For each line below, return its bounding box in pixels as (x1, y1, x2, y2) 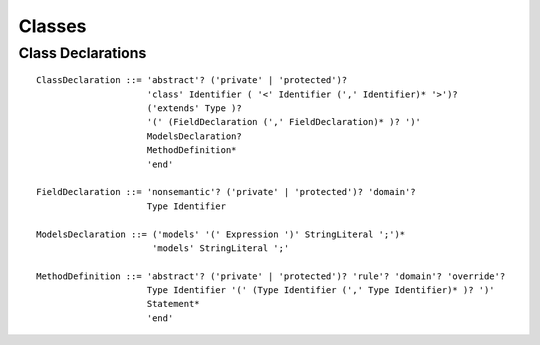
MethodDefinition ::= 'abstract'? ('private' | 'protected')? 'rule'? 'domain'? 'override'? (36, 270, 506, 282)
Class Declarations (18, 44, 147, 62)
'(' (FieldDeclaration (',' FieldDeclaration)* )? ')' (146, 116, 422, 128)
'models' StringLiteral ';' (151, 242, 290, 254)
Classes (18, 15, 87, 37)
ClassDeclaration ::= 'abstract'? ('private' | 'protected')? (36, 75, 348, 86)
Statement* (146, 298, 200, 310)
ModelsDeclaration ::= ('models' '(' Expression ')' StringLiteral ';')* (36, 228, 406, 240)
